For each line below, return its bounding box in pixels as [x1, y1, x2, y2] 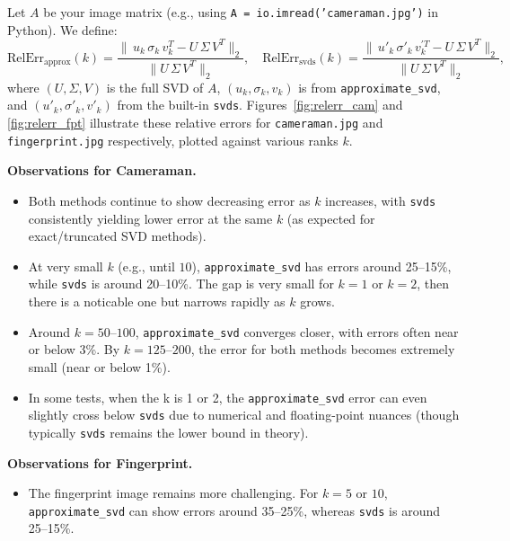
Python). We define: [7, 20, 118, 39]
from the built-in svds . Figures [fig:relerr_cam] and [117, 95, 403, 114]
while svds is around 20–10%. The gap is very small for [28, 274, 334, 293]
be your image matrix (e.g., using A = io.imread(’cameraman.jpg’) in [43, 3, 438, 21]
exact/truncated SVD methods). [28, 226, 207, 245]
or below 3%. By [28, 340, 120, 359]
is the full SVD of [106, 77, 204, 96]
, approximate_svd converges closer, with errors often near [135, 322, 459, 341]
